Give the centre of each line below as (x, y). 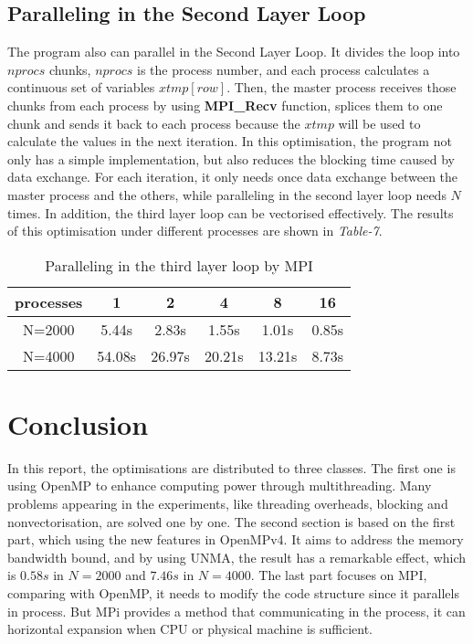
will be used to (379, 123)
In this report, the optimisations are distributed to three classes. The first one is (231, 467)
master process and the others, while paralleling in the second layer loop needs (227, 194)
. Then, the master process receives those (342, 87)
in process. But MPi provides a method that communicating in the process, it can (236, 611)
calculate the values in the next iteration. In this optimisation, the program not (230, 141)
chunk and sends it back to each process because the (154, 123)
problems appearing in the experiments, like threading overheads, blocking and (228, 504)
